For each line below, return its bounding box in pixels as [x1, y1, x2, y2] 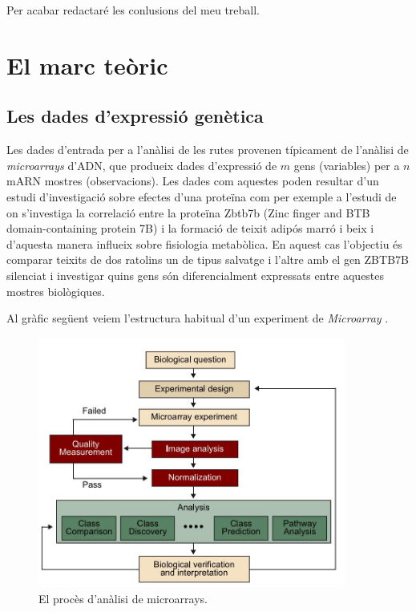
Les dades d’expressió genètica [6, 103, 264, 128]
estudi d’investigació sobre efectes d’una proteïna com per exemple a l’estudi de [6, 188, 397, 205]
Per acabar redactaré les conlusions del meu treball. [6, 2, 260, 18]
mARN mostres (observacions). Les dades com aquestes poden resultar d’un [6, 172, 379, 189]
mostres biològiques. [6, 282, 105, 299]
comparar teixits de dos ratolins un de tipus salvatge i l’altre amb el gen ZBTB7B [6, 251, 409, 268]
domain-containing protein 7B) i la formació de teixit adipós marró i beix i [6, 220, 374, 237]
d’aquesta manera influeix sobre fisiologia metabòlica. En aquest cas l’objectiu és [6, 235, 402, 252]
